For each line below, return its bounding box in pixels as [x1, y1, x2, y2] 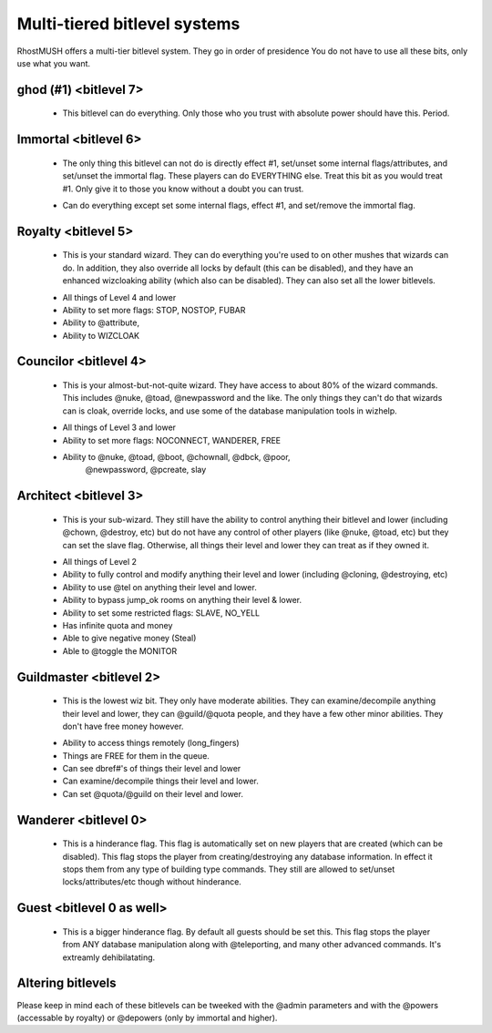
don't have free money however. [62, 721, 184, 731]
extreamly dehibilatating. [62, 952, 156, 963]
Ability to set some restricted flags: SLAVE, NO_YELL [62, 607, 260, 619]
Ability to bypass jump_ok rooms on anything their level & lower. [62, 595, 302, 606]
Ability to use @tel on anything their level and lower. [62, 581, 257, 592]
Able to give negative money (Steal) [62, 633, 197, 644]
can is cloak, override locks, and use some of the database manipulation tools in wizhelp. [62, 405, 398, 416]
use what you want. [16, 57, 91, 68]
